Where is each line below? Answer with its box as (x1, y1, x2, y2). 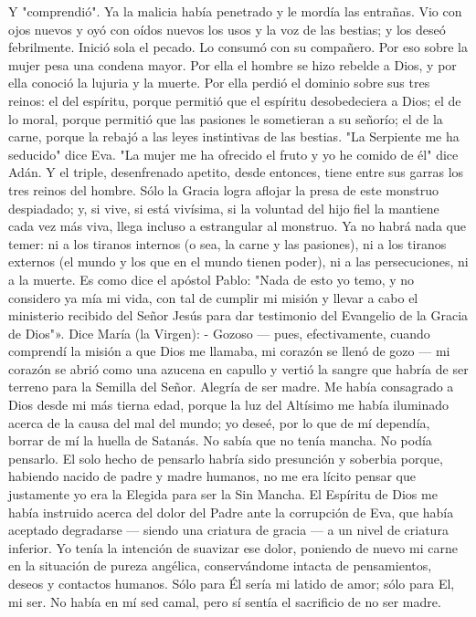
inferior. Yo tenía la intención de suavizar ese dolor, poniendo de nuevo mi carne (8, 538, 458, 557)
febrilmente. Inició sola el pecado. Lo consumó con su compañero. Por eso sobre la (8, 37, 468, 57)
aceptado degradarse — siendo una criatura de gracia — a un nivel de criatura (8, 520, 449, 539)
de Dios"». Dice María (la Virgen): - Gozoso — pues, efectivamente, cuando (8, 323, 430, 342)
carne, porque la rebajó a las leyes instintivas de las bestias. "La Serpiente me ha (8, 127, 460, 146)
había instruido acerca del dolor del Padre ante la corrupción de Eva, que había (8, 502, 454, 521)
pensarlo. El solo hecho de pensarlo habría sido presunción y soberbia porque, (8, 448, 443, 467)
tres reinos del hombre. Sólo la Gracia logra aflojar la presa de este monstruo (8, 180, 439, 199)
